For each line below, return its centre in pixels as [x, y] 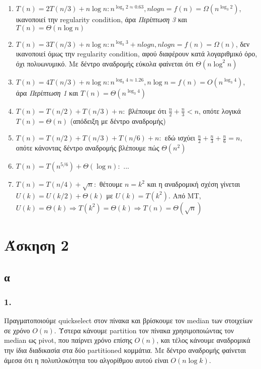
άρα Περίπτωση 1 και [47, 92]
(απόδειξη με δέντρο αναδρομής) [118, 121]
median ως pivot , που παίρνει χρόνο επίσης [68, 340]
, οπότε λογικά [220, 110]
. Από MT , [185, 195]
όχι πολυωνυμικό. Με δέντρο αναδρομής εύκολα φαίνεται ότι [105, 63]
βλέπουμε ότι [147, 110]
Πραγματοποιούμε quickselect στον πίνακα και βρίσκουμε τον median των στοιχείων [128, 320]
